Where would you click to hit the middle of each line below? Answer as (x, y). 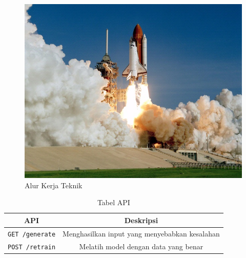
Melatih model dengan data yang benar (141, 246)
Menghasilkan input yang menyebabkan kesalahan (141, 233)
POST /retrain (32, 247)
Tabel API (114, 202)
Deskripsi (141, 220)
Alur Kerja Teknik (54, 185)
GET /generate (32, 234)
